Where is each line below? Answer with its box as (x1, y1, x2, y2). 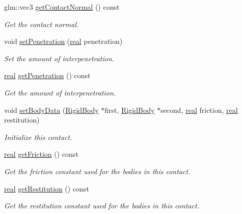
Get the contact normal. (4, 18, 79, 29)
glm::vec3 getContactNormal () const (4, 2, 120, 12)
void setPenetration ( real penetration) (4, 36, 123, 46)
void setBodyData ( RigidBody (4, 104, 99, 115)
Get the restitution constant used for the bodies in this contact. (4, 200, 199, 211)
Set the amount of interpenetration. (4, 53, 115, 63)
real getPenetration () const (4, 70, 91, 81)
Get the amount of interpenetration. (4, 87, 116, 98)
